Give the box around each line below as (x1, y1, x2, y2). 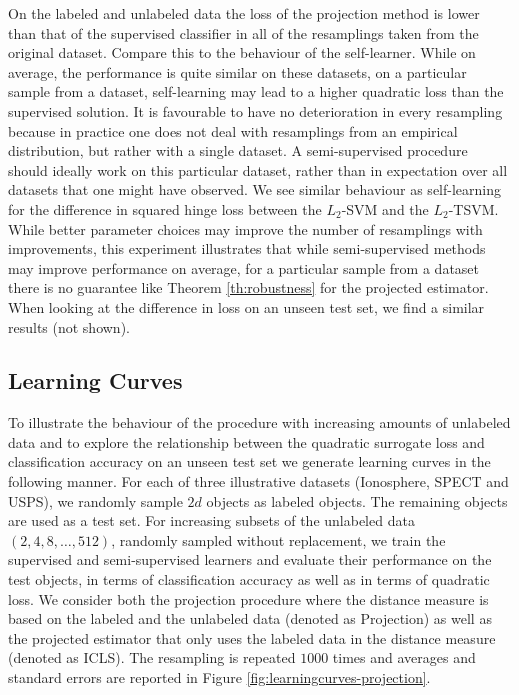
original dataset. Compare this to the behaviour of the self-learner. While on (8, 42, 476, 63)
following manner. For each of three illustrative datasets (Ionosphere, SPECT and (8, 471, 509, 492)
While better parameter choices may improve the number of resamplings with (8, 218, 483, 239)
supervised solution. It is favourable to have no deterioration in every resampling (8, 100, 503, 121)
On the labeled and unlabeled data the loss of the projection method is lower (8, 3, 480, 23)
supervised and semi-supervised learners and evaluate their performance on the (8, 549, 492, 570)
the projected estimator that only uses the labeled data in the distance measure (8, 627, 496, 648)
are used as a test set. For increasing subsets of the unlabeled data (8, 510, 415, 531)
